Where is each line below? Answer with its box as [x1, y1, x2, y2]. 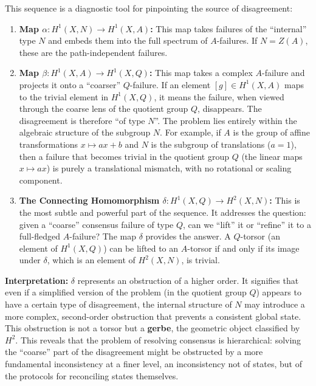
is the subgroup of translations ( [151, 137, 271, 150]
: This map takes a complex [149, 66, 253, 79]
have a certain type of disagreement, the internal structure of [5, 298, 232, 311]
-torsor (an [240, 230, 280, 243]
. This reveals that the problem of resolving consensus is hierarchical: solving [15, 333, 301, 346]
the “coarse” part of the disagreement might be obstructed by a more [5, 345, 263, 358]
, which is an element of [47, 253, 136, 266]
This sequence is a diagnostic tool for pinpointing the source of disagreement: [5, 2, 293, 14]
